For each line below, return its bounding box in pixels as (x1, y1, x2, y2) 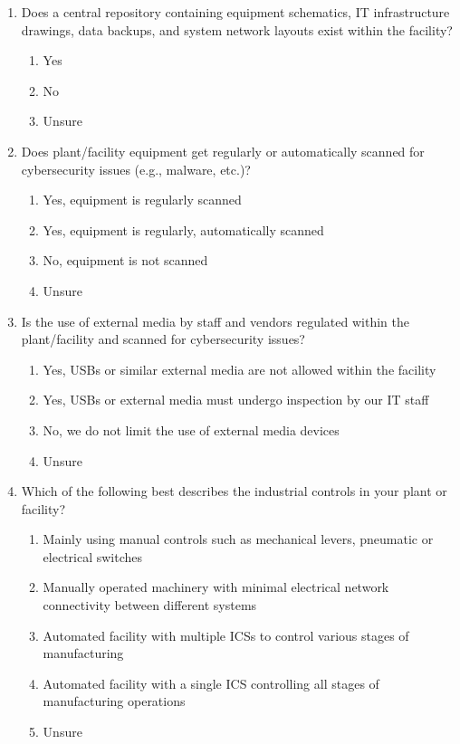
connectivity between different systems (43, 596, 257, 615)
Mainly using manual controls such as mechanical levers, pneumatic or (43, 529, 434, 548)
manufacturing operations (43, 692, 186, 711)
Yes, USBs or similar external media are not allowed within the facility (43, 359, 436, 378)
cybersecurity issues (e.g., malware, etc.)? (21, 159, 251, 178)
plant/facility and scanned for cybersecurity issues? (21, 329, 305, 348)
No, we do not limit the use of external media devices (43, 420, 340, 439)
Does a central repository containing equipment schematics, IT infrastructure (21, 3, 450, 21)
